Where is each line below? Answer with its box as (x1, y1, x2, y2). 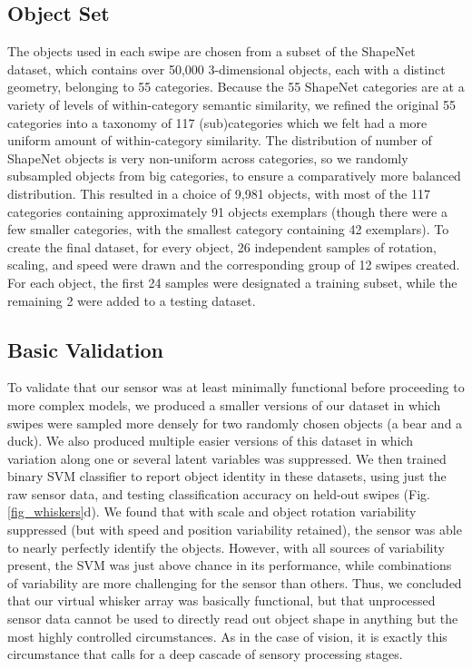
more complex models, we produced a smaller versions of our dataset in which (7, 395, 441, 414)
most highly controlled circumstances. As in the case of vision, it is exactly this (7, 626, 447, 645)
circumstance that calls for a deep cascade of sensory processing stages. (7, 644, 403, 664)
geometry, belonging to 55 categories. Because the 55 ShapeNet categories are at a (7, 77, 465, 96)
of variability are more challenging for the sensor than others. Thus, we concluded (7, 573, 462, 592)
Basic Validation (7, 335, 164, 363)
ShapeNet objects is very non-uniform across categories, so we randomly (7, 148, 408, 167)
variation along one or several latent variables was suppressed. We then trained (7, 448, 447, 467)
